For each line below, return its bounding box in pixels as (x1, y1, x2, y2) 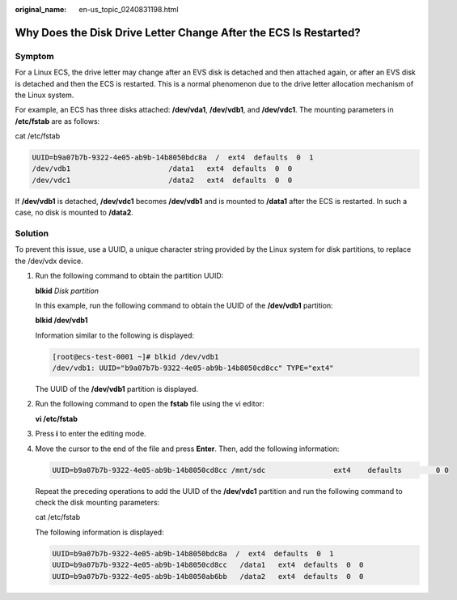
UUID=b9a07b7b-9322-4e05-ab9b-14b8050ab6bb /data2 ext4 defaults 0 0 (52, 572, 364, 581)
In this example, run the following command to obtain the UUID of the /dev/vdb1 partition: (35, 300, 333, 310)
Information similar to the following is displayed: (35, 330, 194, 340)
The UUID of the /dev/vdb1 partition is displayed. (35, 385, 198, 394)
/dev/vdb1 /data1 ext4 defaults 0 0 (32, 164, 293, 173)
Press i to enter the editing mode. (35, 429, 146, 439)
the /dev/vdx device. (15, 256, 84, 266)
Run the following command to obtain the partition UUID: (35, 271, 224, 281)
